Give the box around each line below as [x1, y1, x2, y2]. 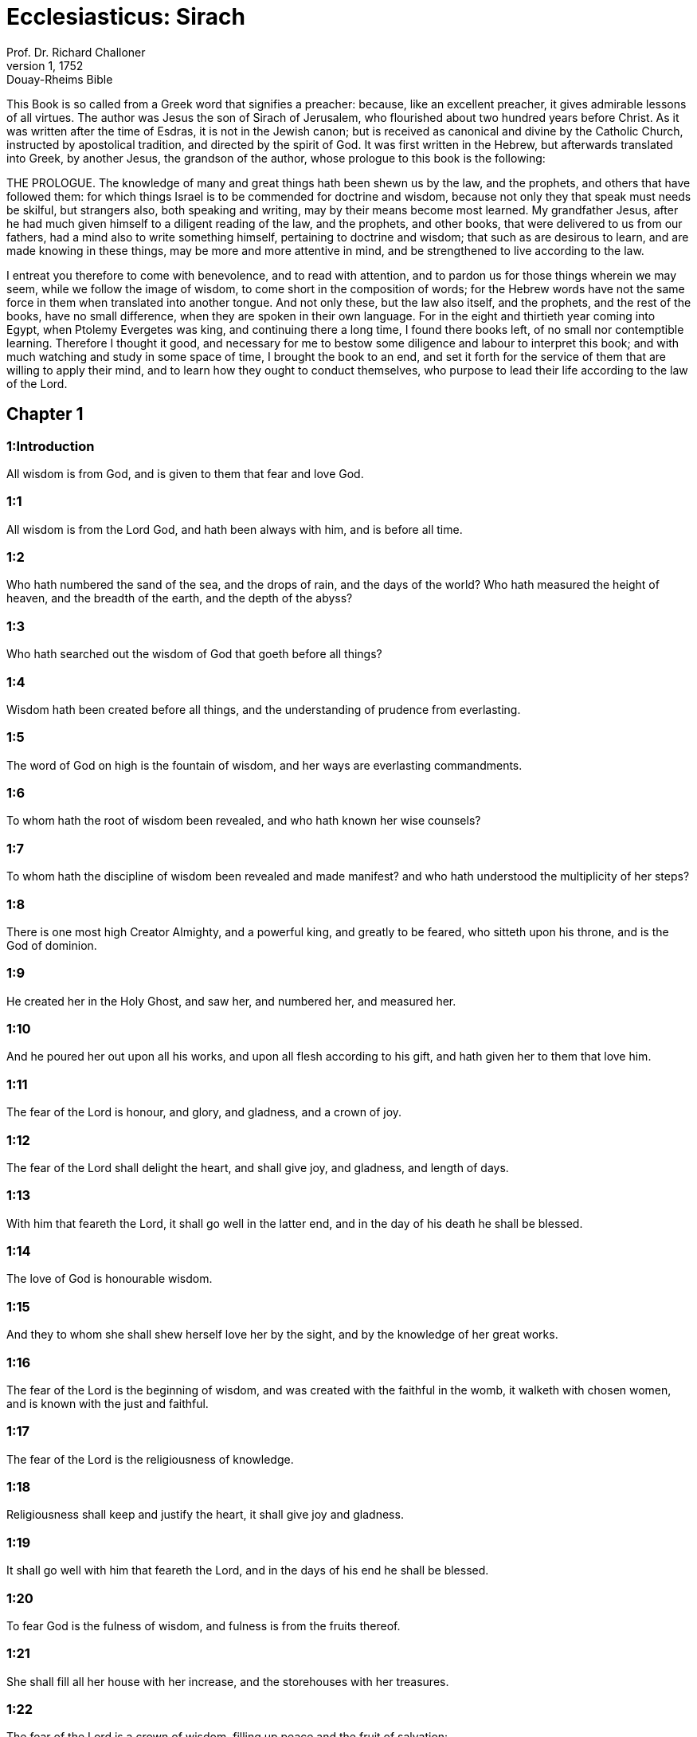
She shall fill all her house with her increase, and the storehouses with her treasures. [6, 1674, 449, 1688]
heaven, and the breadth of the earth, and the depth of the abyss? [6, 591, 353, 606]
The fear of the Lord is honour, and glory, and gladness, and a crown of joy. [6, 1105, 402, 1119]
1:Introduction [6, 437, 95, 454]
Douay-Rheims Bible [6, 72, 113, 86]
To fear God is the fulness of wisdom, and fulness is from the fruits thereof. [6, 1618, 401, 1633]
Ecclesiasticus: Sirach [6, 3, 245, 30]
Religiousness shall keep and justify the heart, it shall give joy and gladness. [6, 1508, 404, 1522]
